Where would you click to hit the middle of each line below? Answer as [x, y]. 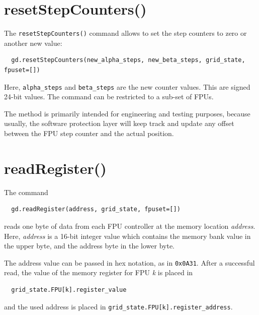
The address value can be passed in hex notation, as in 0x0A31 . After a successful [129, 262]
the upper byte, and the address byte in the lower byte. [89, 246]
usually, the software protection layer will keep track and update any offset [119, 123]
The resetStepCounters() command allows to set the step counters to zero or [125, 33]
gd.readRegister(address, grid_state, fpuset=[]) [96, 209]
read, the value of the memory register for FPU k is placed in [99, 272]
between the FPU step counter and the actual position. [89, 133]
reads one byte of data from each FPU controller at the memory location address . [130, 226]
